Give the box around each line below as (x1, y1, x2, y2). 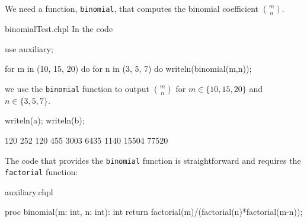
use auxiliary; (5, 42, 53, 55)
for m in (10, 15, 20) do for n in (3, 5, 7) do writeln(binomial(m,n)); (5, 62, 252, 75)
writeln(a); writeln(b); (5, 114, 85, 126)
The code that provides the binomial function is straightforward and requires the (5, 154, 301, 166)
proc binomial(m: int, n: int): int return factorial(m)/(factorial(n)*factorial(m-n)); (5, 205, 303, 218)
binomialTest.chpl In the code (5, 23, 113, 34)
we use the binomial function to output (5, 82, 150, 94)
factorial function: (5, 166, 78, 178)
